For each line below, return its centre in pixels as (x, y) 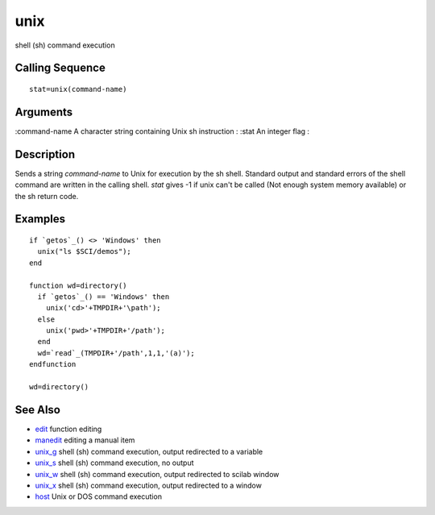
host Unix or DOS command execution (99, 496)
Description (45, 154)
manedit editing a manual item (85, 440)
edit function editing (68, 429)
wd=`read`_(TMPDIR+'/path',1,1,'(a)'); (116, 353)
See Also (37, 410)
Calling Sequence (60, 68)
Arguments (44, 112)
